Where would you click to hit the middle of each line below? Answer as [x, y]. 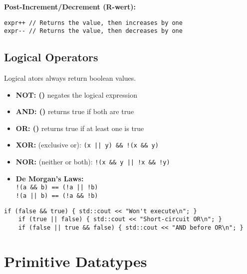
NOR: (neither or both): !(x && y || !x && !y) [93, 162]
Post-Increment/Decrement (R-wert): [70, 6]
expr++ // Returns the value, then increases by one [93, 23]
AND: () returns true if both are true [75, 111]
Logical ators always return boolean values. [70, 78]
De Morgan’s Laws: [50, 178]
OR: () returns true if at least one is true [80, 128]
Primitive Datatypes [76, 261]
